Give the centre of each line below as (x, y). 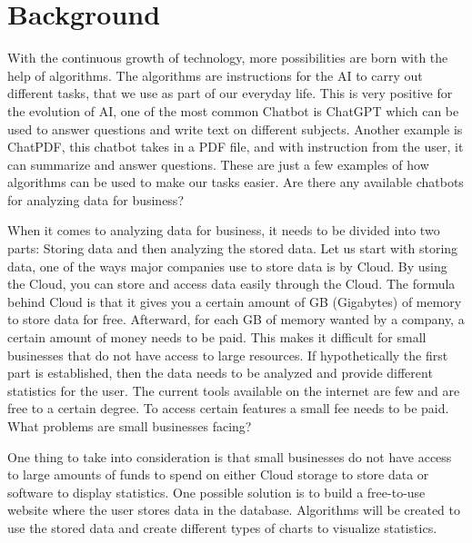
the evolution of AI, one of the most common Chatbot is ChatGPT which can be (233, 110)
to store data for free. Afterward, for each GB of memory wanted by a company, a (236, 319)
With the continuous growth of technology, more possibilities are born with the (228, 58)
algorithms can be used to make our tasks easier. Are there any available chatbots (236, 182)
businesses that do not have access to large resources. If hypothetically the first (228, 355)
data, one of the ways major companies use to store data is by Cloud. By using (227, 266)
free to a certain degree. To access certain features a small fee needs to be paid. (228, 408)
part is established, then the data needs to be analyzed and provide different (220, 373)
